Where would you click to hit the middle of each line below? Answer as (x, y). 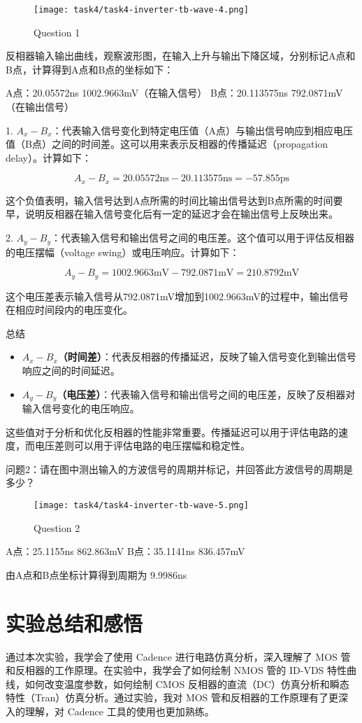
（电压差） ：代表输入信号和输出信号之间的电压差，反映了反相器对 (206, 394)
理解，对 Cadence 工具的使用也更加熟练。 (120, 711)
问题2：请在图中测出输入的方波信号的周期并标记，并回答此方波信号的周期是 (179, 469)
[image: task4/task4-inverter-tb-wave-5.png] (141, 505)
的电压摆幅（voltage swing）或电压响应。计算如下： (123, 252)
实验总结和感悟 (74, 623)
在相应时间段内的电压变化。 (69, 310)
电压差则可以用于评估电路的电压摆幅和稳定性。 (142, 445)
